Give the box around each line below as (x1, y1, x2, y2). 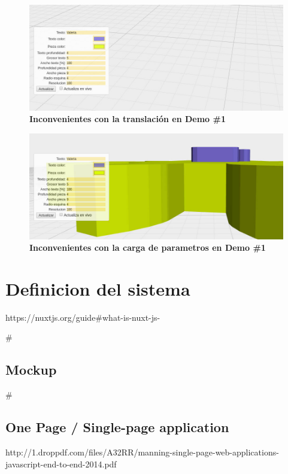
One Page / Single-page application (5, 418, 229, 436)
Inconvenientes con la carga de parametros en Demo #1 (29, 241, 266, 254)
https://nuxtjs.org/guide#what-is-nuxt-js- (5, 311, 160, 323)
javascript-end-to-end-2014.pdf (5, 457, 117, 470)
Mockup (5, 360, 57, 379)
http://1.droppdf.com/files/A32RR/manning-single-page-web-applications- (5, 446, 279, 458)
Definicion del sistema (5, 276, 190, 300)
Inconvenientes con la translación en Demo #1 (29, 113, 226, 125)
